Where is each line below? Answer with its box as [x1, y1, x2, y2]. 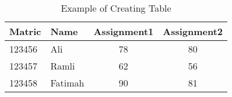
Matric [9, 25, 41, 38]
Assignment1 [93, 25, 154, 38]
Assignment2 [163, 25, 223, 38]
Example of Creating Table [61, 1, 171, 15]
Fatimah [50, 76, 85, 89]
